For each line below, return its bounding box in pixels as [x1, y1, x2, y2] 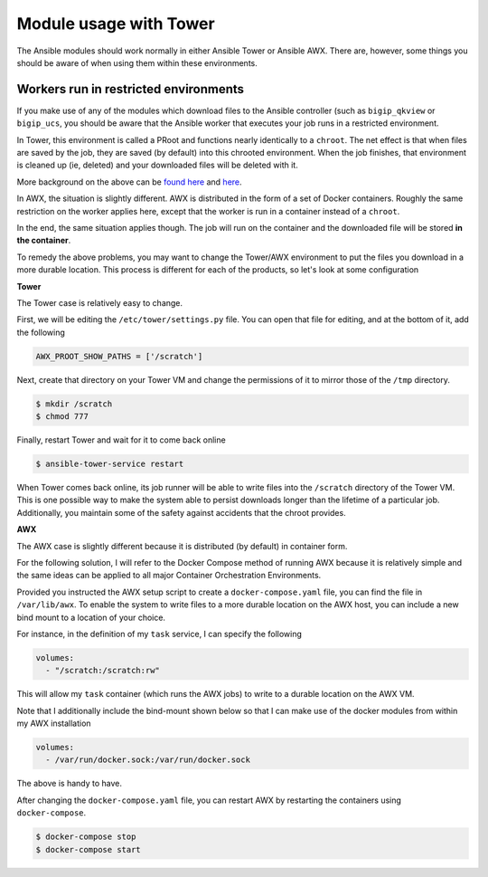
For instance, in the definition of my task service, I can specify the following [16, 628, 303, 639]
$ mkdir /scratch [35, 398, 113, 409]
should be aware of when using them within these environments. [16, 57, 258, 68]
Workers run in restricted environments [16, 81, 244, 97]
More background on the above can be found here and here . [16, 176, 243, 187]
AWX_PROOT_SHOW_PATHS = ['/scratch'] [35, 351, 203, 361]
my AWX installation [16, 718, 91, 729]
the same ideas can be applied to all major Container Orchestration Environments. [16, 570, 322, 581]
